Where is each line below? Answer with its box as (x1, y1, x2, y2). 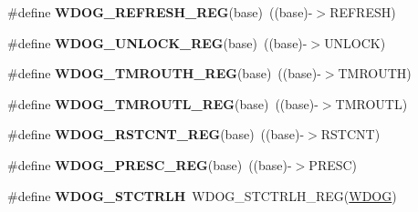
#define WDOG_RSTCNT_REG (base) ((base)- (7, 125, 305, 144)
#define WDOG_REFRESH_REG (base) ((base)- (7, 3, 313, 21)
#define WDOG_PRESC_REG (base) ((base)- (7, 155, 292, 174)
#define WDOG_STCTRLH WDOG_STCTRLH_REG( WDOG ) (7, 186, 397, 205)
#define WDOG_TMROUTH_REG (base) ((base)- (7, 64, 321, 83)
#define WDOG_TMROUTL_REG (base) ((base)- (7, 94, 319, 113)
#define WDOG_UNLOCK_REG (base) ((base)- (7, 33, 308, 52)
